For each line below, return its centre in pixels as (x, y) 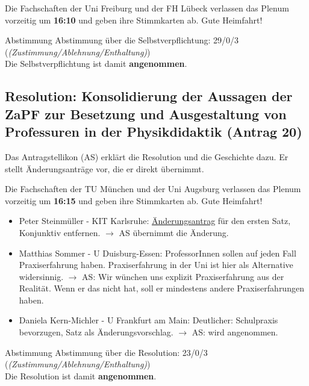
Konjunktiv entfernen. (60, 232)
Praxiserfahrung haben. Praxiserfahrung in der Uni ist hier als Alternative (156, 265)
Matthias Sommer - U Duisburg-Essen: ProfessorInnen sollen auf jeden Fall (158, 253)
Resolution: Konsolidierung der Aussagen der (149, 96)
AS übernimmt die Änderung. (174, 232)
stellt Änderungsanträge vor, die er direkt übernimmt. (105, 168)
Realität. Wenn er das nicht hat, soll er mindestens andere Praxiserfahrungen (161, 288)
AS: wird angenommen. (235, 332)
